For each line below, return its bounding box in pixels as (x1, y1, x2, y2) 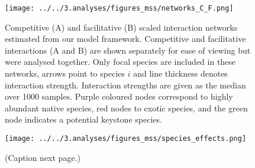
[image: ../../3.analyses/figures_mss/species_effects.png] (5, 134, 247, 143)
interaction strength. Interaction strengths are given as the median (5, 78, 246, 91)
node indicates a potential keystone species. (5, 113, 162, 126)
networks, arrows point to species (5, 67, 125, 80)
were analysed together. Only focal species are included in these (5, 55, 236, 68)
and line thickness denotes (133, 67, 228, 80)
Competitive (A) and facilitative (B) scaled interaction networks (5, 21, 238, 33)
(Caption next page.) (5, 151, 80, 163)
